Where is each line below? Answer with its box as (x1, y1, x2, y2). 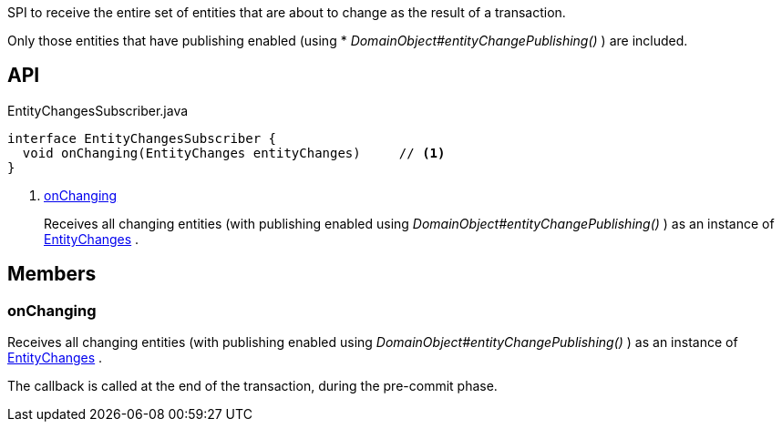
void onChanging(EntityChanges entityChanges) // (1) (22, 145, 446, 160)
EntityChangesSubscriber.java (7, 102, 189, 118)
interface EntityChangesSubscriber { (7, 130, 277, 146)
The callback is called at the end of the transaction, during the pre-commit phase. (7, 378, 498, 394)
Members (7, 262, 97, 286)
